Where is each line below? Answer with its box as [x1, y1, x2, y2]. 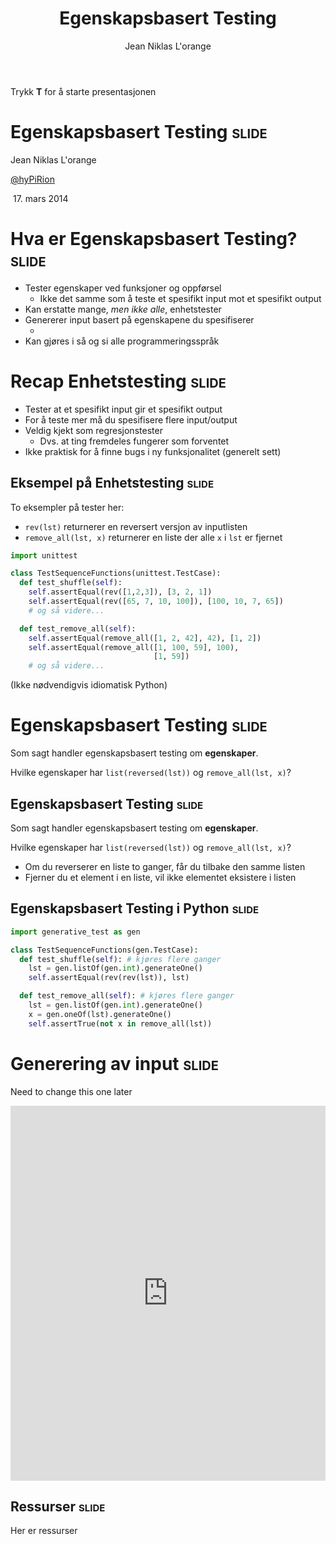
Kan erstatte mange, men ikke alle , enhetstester [24, 303, 222, 315]
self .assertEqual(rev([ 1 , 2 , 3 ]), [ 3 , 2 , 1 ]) [28, 587, 213, 597]
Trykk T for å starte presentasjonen [10, 85, 157, 97]
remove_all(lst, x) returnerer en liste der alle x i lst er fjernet [24, 531, 283, 543]
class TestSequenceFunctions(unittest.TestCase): [10, 568, 222, 579]
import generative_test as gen [10, 927, 141, 937]
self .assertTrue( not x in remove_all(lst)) [28, 1018, 213, 1029]
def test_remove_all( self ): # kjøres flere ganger [19, 991, 235, 1001]
